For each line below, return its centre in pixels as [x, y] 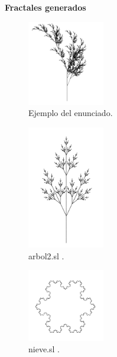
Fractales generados [45, 7]
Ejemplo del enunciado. [71, 113]
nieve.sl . [44, 349]
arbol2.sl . [46, 255]
